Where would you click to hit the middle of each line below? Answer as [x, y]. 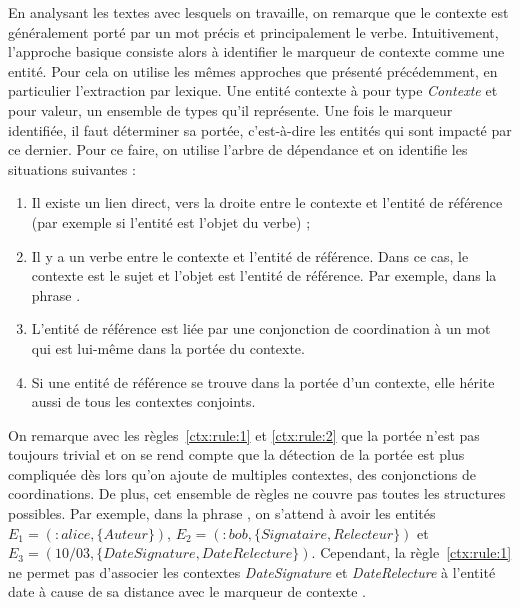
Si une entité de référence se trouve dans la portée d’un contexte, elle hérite [263, 381]
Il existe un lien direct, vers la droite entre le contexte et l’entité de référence [267, 202]
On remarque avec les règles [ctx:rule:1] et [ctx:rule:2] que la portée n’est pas [244, 434]
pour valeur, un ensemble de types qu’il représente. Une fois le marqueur [230, 109]
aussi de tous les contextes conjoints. [143, 401]
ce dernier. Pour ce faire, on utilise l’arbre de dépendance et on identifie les [238, 149]
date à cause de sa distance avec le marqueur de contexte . [187, 591]
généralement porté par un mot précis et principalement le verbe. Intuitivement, [253, 31]
